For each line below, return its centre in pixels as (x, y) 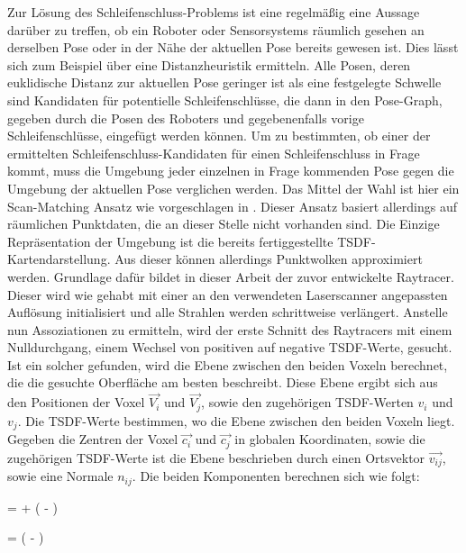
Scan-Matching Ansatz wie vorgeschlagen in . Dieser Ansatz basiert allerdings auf (232, 206)
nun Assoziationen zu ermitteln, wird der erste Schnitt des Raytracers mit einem (230, 329)
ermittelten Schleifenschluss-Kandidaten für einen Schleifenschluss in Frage (214, 153)
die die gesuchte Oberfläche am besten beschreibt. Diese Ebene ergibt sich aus (223, 382)
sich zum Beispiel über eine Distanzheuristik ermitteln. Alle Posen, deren (209, 64)
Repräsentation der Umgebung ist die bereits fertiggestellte (170, 241)
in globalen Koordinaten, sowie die (330, 439)
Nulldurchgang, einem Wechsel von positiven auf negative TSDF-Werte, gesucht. (230, 347)
